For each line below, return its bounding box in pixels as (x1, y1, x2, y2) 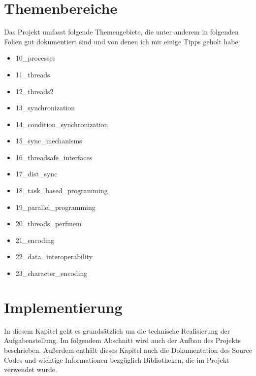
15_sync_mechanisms (15, 136, 82, 146)
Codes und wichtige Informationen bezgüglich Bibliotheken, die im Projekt (4, 354, 229, 365)
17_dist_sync (15, 169, 58, 179)
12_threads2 (15, 86, 54, 96)
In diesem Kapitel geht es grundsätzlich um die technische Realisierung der (4, 325, 230, 336)
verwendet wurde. (4, 364, 57, 375)
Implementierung (4, 297, 123, 317)
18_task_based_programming (15, 185, 108, 196)
